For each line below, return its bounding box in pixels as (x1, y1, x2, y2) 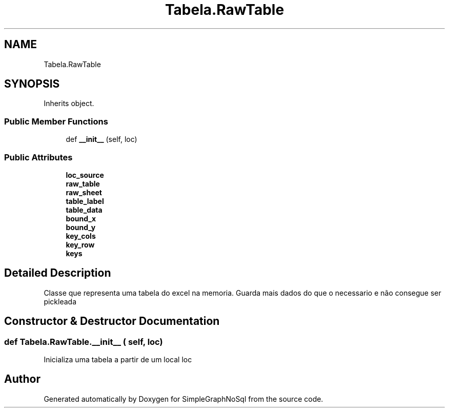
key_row (66, 240, 95, 249)
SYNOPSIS (4, 77, 60, 91)
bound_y (66, 222, 96, 232)
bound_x (66, 214, 96, 223)
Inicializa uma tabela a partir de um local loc (44, 355, 192, 364)
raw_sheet (66, 188, 102, 197)
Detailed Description (4, 266, 111, 280)
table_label (66, 196, 104, 205)
